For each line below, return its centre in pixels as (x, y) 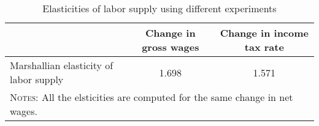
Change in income (264, 33)
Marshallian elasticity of (62, 65)
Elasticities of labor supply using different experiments (159, 8)
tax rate (264, 47)
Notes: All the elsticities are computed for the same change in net (152, 97)
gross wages (171, 47)
